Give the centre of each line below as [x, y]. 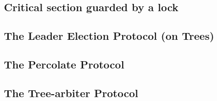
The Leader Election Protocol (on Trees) [109, 36]
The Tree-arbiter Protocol [71, 93]
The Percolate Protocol [64, 64]
